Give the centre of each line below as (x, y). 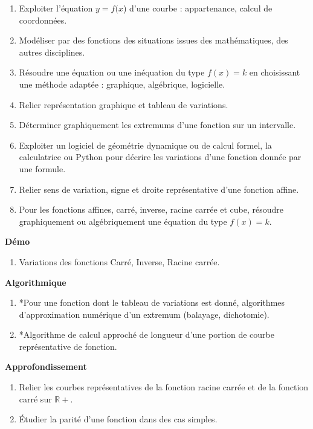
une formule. (42, 168)
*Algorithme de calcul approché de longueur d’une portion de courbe (147, 334)
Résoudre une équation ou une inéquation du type (112, 72)
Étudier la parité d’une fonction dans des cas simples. (118, 419)
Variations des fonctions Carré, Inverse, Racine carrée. (119, 261)
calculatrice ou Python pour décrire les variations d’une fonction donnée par (160, 157)
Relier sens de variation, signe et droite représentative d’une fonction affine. (159, 189)
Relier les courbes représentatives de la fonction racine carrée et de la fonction (164, 387)
